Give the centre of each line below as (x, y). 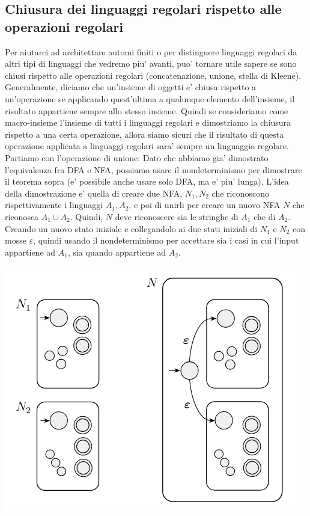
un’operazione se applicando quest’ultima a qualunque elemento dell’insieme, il (150, 98)
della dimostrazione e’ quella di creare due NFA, (94, 193)
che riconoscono (240, 193)
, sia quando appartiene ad (117, 252)
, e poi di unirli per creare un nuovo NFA (205, 205)
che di (265, 216)
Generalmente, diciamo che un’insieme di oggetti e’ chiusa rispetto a (131, 87)
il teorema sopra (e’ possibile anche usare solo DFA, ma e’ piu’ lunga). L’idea (147, 181)
